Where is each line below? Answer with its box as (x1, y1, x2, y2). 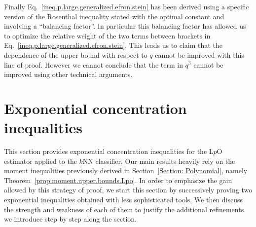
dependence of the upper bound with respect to (4, 49, 147, 60)
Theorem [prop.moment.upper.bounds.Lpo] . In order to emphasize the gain (4, 175, 232, 185)
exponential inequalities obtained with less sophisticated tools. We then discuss (4, 194, 243, 205)
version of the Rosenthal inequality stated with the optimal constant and (4, 11, 224, 21)
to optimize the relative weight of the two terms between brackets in (4, 30, 211, 40)
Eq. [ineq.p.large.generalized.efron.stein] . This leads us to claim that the (4, 40, 222, 50)
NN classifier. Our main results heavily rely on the (82, 155, 235, 166)
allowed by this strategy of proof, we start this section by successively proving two (4, 185, 253, 195)
